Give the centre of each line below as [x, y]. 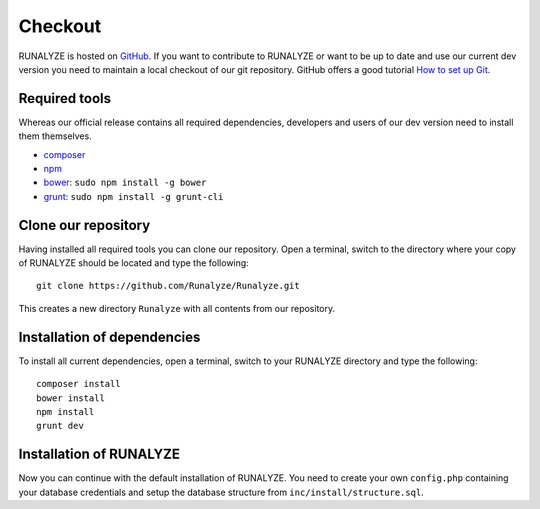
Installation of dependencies [109, 336]
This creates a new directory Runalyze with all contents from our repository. [177, 308]
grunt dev [60, 426]
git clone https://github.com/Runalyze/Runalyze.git [168, 286]
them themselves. [55, 136]
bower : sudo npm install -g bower [125, 182]
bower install [70, 398]
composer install [78, 384]
